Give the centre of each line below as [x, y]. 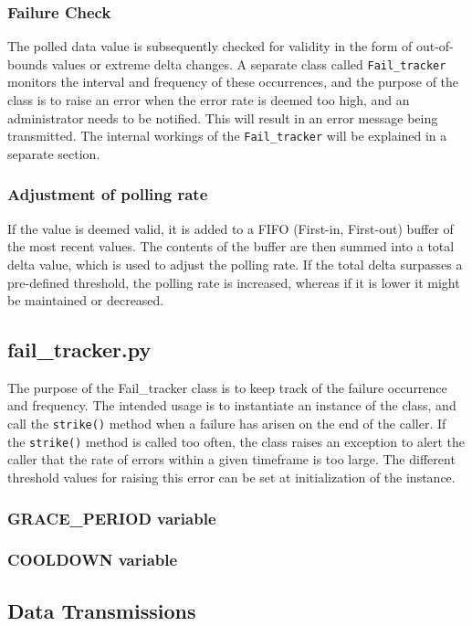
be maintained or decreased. [86, 300]
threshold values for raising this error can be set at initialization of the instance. [231, 477]
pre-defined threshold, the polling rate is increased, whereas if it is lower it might [234, 282]
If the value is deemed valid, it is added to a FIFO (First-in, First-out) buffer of [231, 228]
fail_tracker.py [79, 350]
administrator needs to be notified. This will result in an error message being [223, 117]
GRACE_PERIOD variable [112, 518]
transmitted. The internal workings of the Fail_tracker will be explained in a [227, 136]
